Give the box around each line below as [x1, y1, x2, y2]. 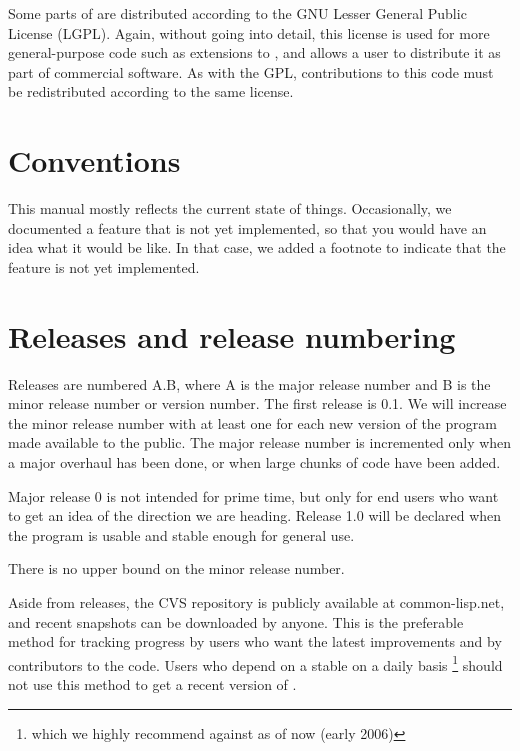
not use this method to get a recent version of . [8, 673, 297, 694]
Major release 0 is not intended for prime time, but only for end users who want [8, 485, 499, 506]
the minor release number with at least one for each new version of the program [8, 412, 497, 433]
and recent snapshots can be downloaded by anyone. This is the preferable [8, 611, 464, 632]
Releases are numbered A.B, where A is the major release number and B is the [8, 373, 491, 394]
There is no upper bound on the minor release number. [8, 558, 345, 579]
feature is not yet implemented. [8, 256, 200, 277]
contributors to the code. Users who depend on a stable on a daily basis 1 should [8, 651, 503, 675]
